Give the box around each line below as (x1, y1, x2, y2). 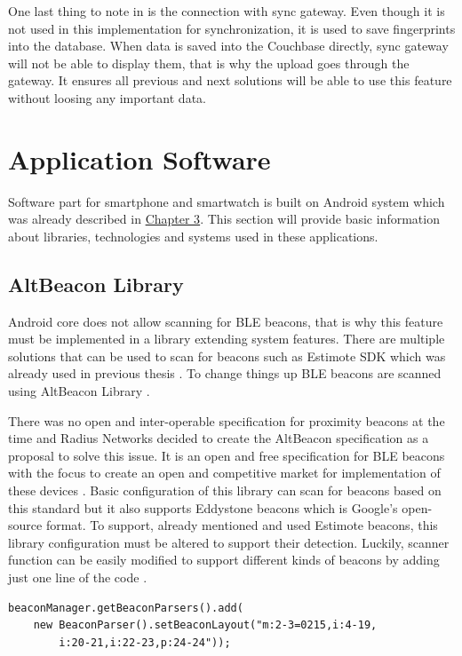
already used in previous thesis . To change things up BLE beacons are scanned (8, 364, 442, 383)
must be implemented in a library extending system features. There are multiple (8, 329, 445, 348)
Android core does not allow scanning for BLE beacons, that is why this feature (8, 312, 443, 330)
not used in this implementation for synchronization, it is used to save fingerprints (8, 19, 456, 37)
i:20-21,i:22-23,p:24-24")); (59, 636, 231, 649)
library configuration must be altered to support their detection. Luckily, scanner (8, 533, 450, 551)
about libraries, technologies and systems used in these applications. (8, 226, 378, 245)
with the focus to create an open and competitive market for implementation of (8, 463, 441, 482)
